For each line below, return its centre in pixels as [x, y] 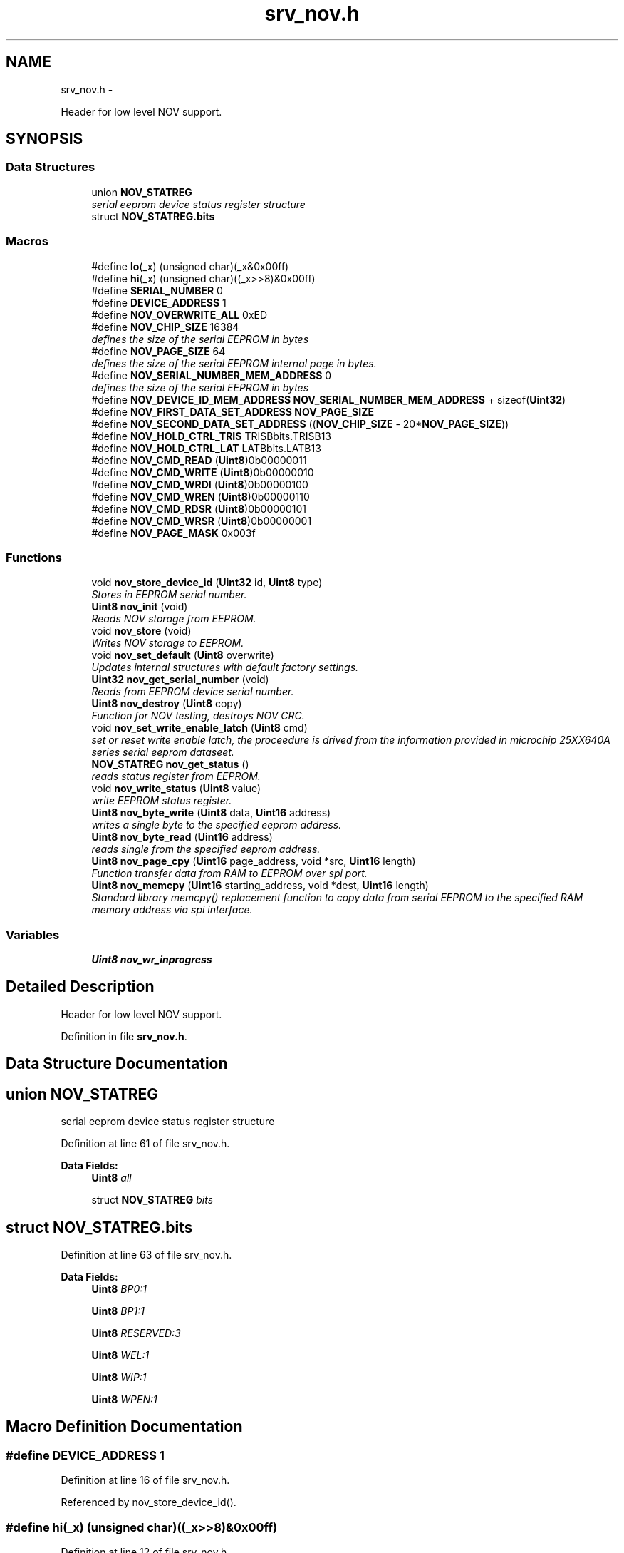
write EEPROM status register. [162, 801]
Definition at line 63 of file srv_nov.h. [146, 1255]
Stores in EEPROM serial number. [169, 595]
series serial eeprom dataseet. [163, 752]
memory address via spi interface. [172, 910]
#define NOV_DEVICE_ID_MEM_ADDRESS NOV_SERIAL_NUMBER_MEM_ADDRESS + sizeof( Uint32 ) [329, 399]
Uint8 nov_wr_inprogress [152, 960]
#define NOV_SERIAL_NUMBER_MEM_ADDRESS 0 [212, 375]
